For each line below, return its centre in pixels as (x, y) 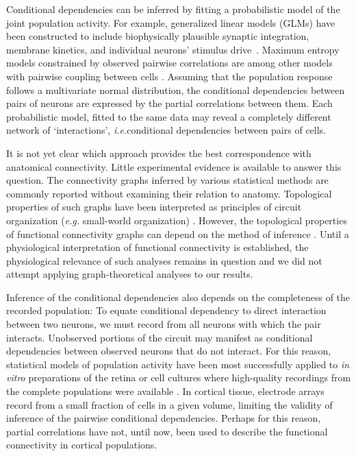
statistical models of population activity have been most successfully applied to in (178, 364)
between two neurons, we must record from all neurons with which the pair (164, 324)
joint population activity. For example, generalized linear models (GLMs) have (171, 22)
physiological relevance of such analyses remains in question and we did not (164, 260)
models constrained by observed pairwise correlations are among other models (169, 63)
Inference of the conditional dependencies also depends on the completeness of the (178, 297)
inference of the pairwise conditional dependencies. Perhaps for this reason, (164, 418)
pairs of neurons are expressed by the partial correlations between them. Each (169, 103)
